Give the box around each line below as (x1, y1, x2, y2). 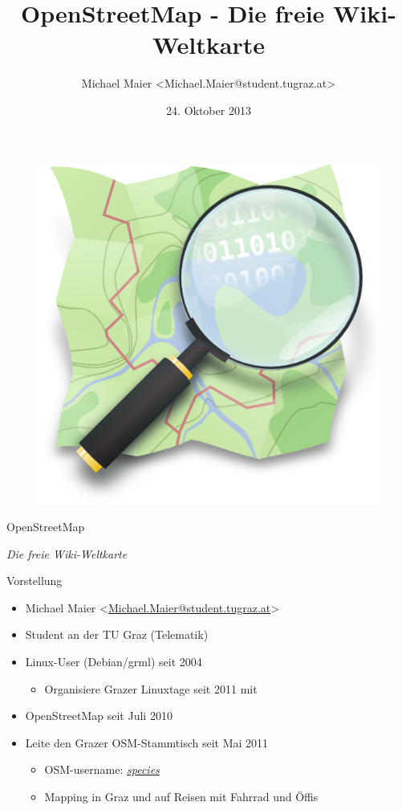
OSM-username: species (44, 761, 160, 778)
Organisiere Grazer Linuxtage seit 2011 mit (44, 680, 258, 697)
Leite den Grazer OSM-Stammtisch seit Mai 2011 (25, 734, 269, 751)
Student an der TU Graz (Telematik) (25, 626, 209, 643)
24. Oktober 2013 (166, 101, 251, 118)
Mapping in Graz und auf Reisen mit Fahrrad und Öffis (44, 788, 319, 805)
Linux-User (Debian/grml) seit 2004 (25, 653, 202, 670)
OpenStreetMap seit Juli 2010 (25, 707, 173, 724)
